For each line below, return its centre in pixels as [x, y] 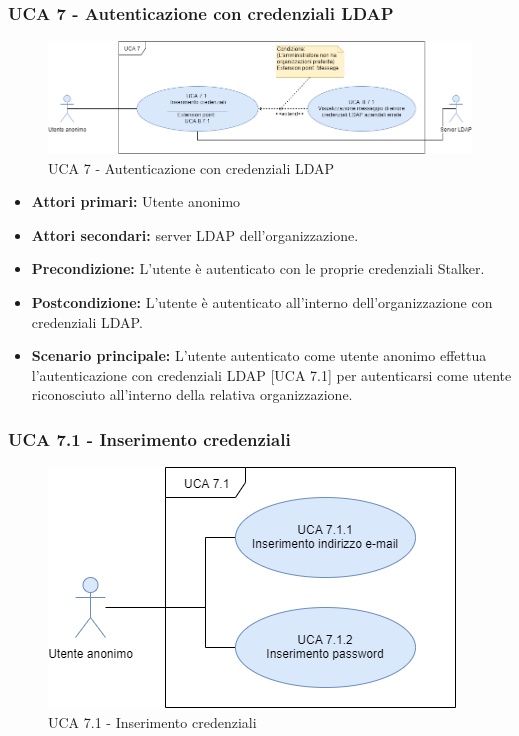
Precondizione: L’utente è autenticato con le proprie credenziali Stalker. [258, 268]
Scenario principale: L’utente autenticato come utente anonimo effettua [259, 355]
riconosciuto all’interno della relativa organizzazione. [192, 394]
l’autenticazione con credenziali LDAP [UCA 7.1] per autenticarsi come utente [271, 374]
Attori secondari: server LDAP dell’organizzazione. [195, 234]
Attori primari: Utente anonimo [136, 201]
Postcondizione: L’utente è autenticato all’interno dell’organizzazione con [262, 302]
